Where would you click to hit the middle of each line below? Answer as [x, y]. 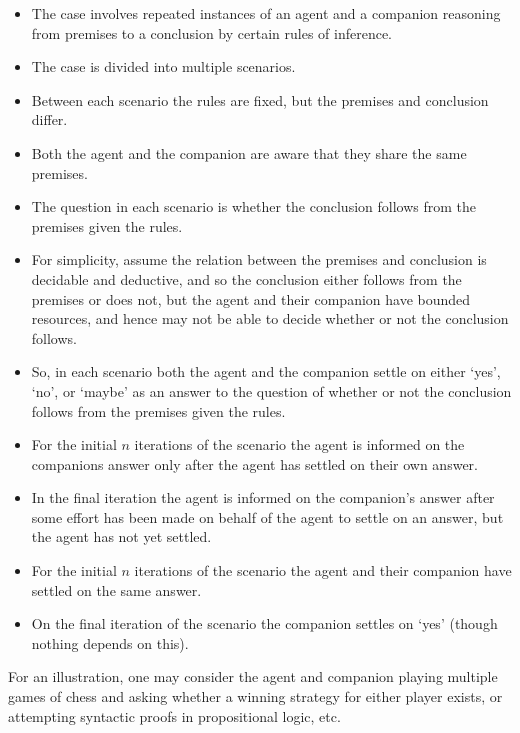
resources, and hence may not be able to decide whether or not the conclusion [270, 318]
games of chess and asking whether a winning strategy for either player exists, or [255, 696]
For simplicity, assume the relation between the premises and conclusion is [259, 259]
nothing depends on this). [110, 642]
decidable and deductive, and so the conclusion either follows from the [246, 278]
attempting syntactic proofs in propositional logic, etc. [174, 715]
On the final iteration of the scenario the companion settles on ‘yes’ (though [264, 623]
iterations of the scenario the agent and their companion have [323, 570]
